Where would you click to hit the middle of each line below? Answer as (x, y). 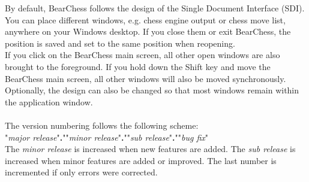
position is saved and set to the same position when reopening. (120, 43)
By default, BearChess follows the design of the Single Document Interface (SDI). (155, 8)
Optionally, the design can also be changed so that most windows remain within (152, 90)
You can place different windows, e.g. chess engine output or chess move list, (145, 19)
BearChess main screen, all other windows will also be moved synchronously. (145, 78)
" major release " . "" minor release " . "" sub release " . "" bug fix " (107, 137)
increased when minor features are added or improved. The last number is (141, 160)
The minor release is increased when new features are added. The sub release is (150, 149)
